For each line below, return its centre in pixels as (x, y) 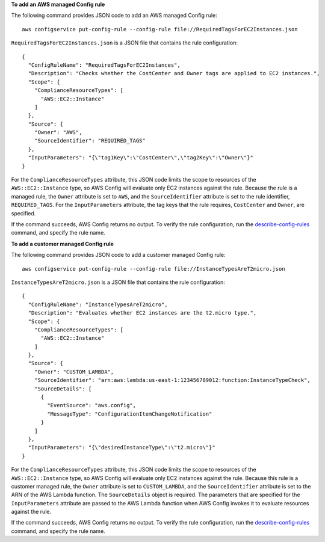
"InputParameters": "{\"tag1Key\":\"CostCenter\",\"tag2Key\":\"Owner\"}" (141, 158)
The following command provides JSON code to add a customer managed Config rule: (118, 255)
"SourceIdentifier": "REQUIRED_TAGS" (90, 141)
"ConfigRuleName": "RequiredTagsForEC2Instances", (104, 65)
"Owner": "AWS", (58, 133)
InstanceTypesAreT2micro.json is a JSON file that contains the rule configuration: (118, 282)
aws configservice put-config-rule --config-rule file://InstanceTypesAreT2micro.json (153, 269)
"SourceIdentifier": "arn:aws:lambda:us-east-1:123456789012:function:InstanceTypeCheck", (172, 380)
